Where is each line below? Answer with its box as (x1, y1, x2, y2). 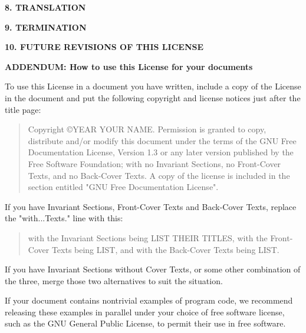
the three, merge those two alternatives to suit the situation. (5, 274, 223, 287)
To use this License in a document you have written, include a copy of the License (5, 80, 301, 92)
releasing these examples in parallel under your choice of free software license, (5, 305, 285, 318)
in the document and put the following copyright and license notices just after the (5, 91, 301, 104)
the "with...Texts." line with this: (5, 212, 123, 224)
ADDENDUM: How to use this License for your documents (5, 60, 253, 72)
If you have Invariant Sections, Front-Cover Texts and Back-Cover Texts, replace (5, 200, 297, 212)
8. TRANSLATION (5, 1, 86, 13)
